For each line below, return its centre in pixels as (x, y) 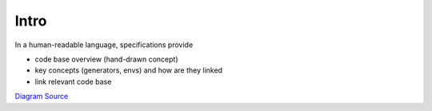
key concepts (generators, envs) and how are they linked (129, 70)
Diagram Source (42, 97)
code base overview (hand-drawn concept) (107, 59)
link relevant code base (73, 81)
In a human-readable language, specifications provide (104, 45)
